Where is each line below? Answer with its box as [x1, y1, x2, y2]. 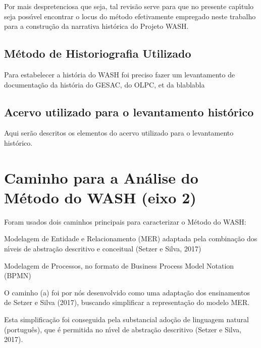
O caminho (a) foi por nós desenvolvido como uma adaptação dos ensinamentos [4, 287, 250, 297]
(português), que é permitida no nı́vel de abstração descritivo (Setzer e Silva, [4, 324, 242, 334]
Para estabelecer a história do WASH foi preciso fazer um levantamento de [4, 69, 235, 79]
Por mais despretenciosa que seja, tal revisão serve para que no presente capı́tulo [4, 1, 254, 11]
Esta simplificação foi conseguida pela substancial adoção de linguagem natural [4, 314, 249, 325]
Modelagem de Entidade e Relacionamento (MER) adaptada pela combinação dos [4, 233, 257, 244]
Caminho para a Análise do [4, 167, 198, 188]
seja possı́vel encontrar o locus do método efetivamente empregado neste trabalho [4, 11, 256, 21]
